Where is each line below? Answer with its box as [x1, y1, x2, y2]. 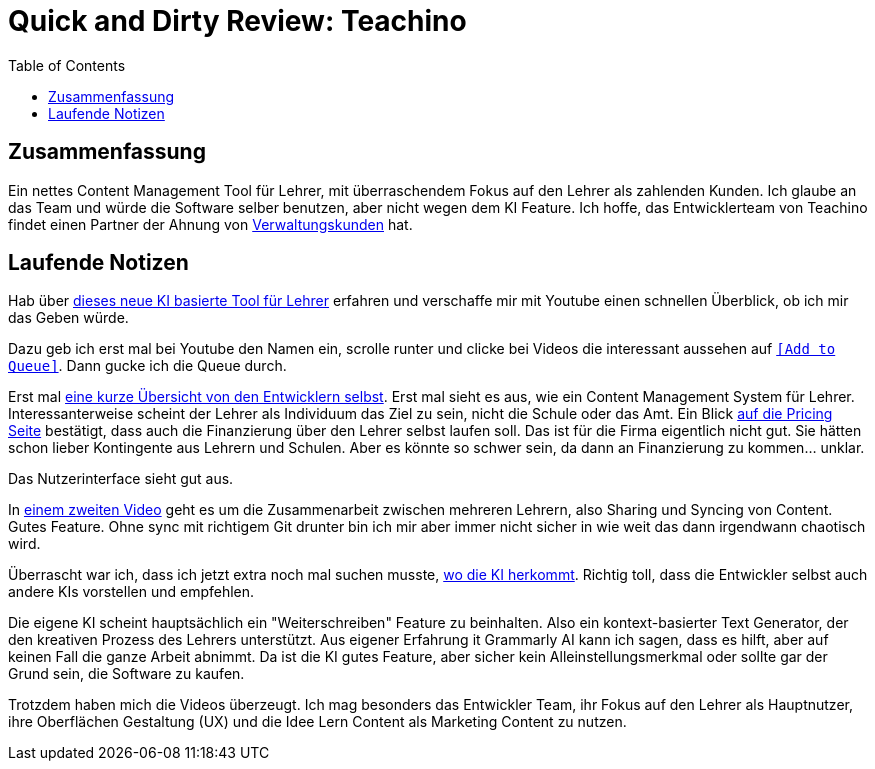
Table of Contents [8, 56, 126, 74]
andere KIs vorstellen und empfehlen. [8, 583, 255, 601]
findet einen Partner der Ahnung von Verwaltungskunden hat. [8, 215, 413, 233]
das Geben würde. [8, 309, 129, 327]
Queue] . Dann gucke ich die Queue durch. [8, 357, 287, 375]
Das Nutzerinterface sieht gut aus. [8, 470, 234, 488]
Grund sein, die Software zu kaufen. [8, 665, 245, 683]
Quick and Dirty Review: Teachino [8, 4, 467, 38]
